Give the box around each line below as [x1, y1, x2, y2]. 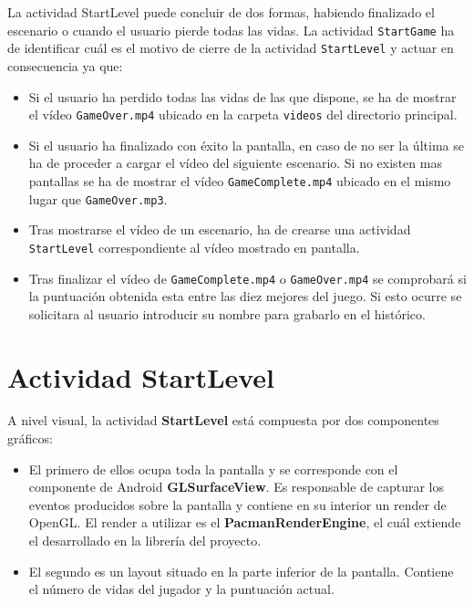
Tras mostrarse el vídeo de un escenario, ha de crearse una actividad [28, 220, 411, 239]
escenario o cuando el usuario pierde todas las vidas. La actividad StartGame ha [7, 20, 455, 39]
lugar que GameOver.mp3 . [28, 189, 168, 208]
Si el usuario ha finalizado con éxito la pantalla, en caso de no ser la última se [28, 135, 464, 154]
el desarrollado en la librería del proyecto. [28, 531, 262, 550]
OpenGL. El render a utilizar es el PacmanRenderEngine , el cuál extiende [28, 513, 461, 532]
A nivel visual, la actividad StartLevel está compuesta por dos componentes [7, 411, 439, 430]
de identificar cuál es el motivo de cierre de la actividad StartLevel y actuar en [7, 38, 454, 57]
